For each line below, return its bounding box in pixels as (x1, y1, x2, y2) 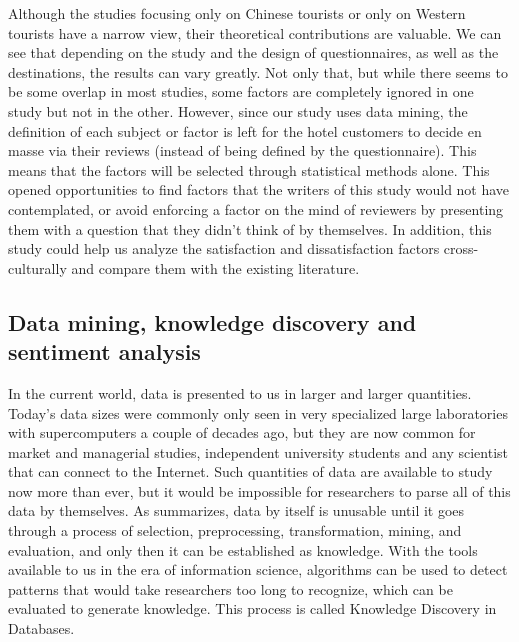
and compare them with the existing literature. (71, 257, 360, 278)
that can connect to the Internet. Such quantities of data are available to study (8, 461, 493, 482)
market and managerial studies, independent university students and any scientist (8, 441, 509, 462)
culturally (8, 257, 67, 278)
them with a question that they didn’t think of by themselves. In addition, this (8, 218, 492, 239)
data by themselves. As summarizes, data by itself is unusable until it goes (8, 500, 465, 521)
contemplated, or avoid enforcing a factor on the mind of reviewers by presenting (8, 198, 504, 219)
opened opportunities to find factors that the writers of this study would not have (8, 179, 510, 200)
